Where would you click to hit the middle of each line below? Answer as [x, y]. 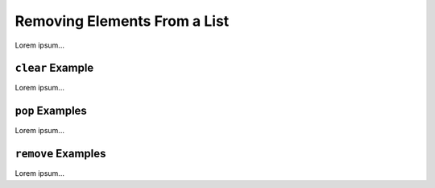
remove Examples [60, 154]
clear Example [54, 68]
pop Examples [51, 111]
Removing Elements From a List [122, 21]
